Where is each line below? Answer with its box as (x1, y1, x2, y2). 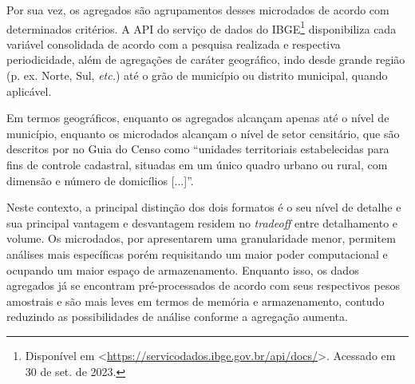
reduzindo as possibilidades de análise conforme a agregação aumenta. (6, 308, 348, 325)
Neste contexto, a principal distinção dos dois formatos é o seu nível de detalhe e (6, 199, 401, 216)
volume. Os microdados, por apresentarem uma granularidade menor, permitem (6, 230, 396, 247)
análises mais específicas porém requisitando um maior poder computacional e (6, 245, 388, 262)
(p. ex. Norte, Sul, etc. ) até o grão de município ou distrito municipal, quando (6, 67, 388, 84)
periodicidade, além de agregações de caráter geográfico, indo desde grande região (6, 51, 405, 68)
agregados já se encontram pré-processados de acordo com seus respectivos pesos (6, 277, 400, 294)
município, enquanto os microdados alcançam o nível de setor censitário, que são (6, 125, 400, 141)
